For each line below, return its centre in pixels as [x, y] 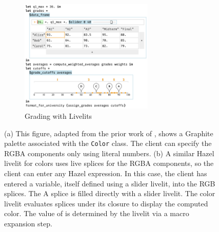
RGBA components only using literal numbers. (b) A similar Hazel [109, 153]
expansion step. [28, 223]
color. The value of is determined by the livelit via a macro [97, 213]
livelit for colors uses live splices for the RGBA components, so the [109, 163]
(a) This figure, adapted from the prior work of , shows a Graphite [109, 133]
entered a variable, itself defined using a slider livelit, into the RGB [110, 183]
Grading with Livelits [58, 115]
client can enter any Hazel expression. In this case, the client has [106, 173]
